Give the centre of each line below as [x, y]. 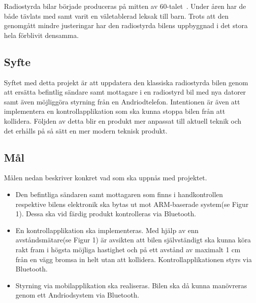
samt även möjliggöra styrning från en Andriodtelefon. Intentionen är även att [122, 101]
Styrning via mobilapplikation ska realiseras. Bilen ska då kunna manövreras [131, 285]
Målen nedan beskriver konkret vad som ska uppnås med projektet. [106, 178]
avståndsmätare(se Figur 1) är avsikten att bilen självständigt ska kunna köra [133, 240]
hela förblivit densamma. [41, 35]
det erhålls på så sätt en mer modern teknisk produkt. [86, 130]
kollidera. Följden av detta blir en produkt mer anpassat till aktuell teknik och [123, 120]
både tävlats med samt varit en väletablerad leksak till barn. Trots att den [116, 16]
